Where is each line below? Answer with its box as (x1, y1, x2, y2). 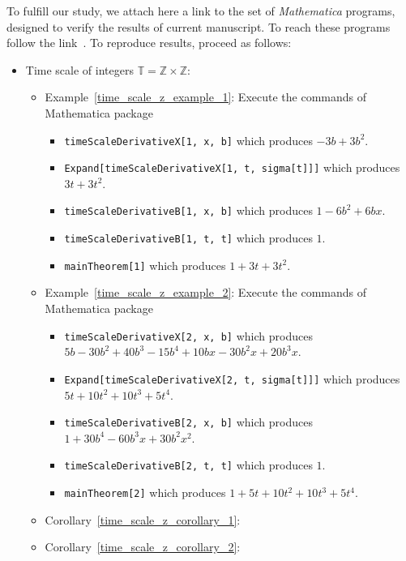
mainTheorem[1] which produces (64, 256, 226, 273)
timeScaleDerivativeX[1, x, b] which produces (64, 131, 313, 148)
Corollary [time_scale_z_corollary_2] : (45, 538, 241, 555)
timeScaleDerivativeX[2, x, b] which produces (64, 327, 313, 344)
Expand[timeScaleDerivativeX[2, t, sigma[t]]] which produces (64, 370, 400, 387)
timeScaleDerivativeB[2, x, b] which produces (64, 413, 313, 430)
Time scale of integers (25, 61, 134, 78)
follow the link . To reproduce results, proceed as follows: (6, 34, 292, 51)
